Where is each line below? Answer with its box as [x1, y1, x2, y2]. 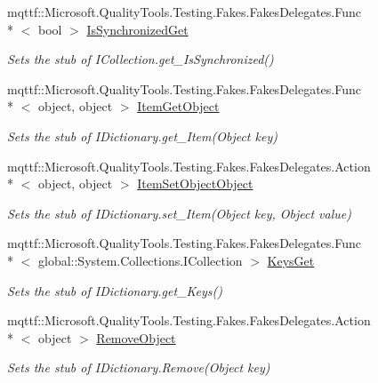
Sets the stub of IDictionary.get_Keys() [7, 281, 223, 299]
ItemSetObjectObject [137, 174, 253, 193]
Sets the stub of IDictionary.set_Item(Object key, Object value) [7, 203, 351, 222]
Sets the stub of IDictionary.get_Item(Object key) [7, 126, 277, 145]
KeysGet [267, 251, 315, 269]
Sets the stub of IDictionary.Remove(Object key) [7, 358, 270, 377]
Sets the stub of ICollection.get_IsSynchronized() [7, 50, 274, 68]
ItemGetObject [137, 97, 220, 116]
